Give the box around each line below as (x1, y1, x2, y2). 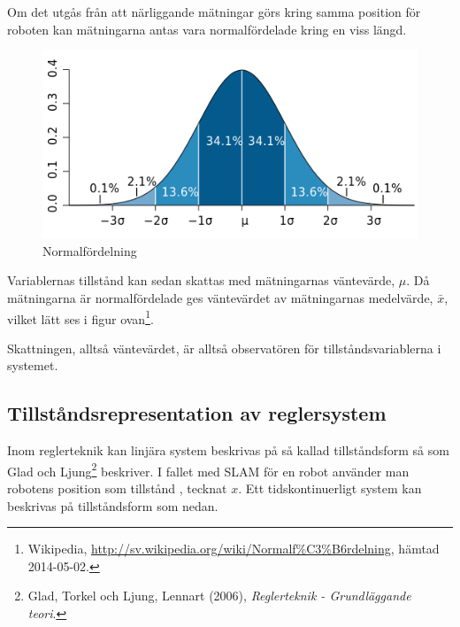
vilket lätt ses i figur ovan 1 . (7, 306, 154, 328)
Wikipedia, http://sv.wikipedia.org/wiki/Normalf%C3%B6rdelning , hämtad (27, 539, 440, 558)
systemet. (7, 356, 58, 375)
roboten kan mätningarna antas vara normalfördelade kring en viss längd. (7, 19, 407, 38)
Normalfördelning (42, 241, 137, 259)
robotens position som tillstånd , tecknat (7, 479, 227, 498)
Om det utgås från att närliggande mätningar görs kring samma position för (7, 3, 421, 20)
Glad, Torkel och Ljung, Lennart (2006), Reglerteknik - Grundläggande (27, 586, 411, 605)
